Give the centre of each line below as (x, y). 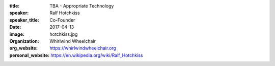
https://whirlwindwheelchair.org (83, 48)
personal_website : (30, 55)
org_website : (23, 48)
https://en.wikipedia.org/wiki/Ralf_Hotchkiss (97, 55)
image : (17, 34)
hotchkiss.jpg (64, 34)
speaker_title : (24, 20)
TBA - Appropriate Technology (82, 6)
